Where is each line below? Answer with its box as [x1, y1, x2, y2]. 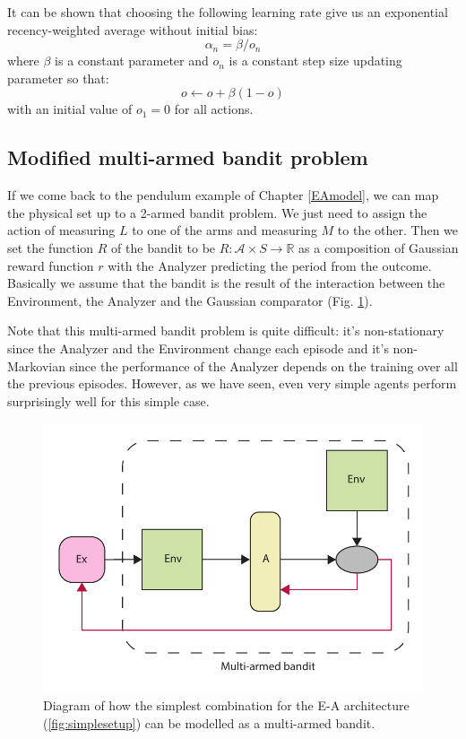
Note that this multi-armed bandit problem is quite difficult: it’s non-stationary [7, 321, 444, 340]
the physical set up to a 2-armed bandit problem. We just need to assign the [7, 203, 427, 222]
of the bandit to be [111, 238, 216, 256]
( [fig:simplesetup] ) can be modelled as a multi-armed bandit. [43, 713, 375, 732]
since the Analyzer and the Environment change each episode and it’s [7, 338, 389, 357]
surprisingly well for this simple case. [7, 391, 210, 410]
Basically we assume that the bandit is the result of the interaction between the [7, 274, 445, 292]
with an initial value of [7, 100, 133, 118]
